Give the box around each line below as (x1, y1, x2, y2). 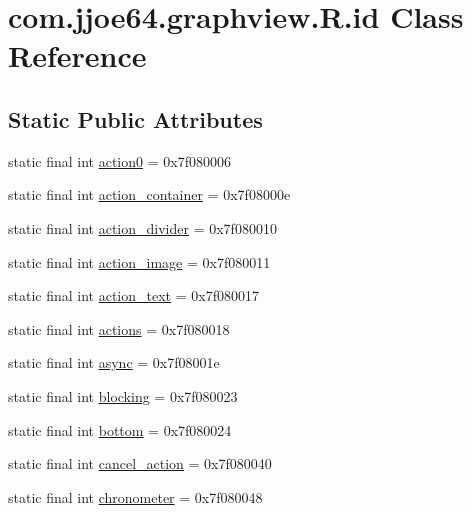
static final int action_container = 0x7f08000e (8, 184, 291, 205)
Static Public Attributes (8, 103, 263, 134)
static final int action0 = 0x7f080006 (8, 150, 231, 171)
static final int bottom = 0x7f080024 (8, 419, 232, 440)
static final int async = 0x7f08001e (8, 352, 220, 373)
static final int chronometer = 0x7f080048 (8, 486, 263, 507)
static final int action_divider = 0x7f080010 (8, 217, 277, 238)
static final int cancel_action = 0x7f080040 (8, 453, 272, 474)
